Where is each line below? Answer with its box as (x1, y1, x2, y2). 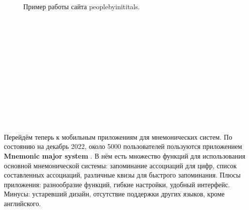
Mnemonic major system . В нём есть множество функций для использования (4, 150, 246, 161)
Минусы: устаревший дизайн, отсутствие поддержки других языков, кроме (4, 189, 225, 199)
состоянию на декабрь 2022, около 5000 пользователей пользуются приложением (4, 141, 242, 151)
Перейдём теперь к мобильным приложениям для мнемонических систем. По (4, 131, 233, 142)
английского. (4, 198, 41, 208)
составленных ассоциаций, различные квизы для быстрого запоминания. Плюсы (4, 170, 241, 180)
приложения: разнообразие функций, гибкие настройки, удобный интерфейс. (4, 179, 230, 189)
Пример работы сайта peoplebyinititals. (23, 1, 140, 11)
